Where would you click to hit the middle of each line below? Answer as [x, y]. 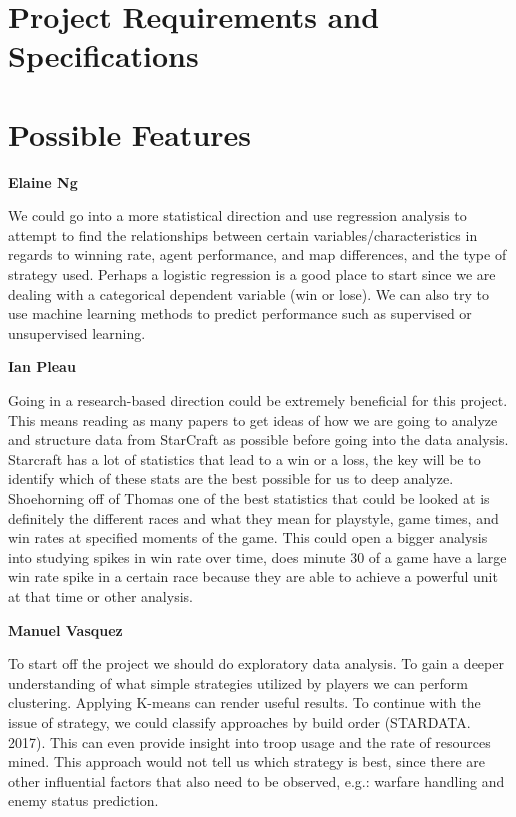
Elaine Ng [43, 181]
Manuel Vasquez [65, 629]
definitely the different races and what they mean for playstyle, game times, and [253, 517]
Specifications [103, 55]
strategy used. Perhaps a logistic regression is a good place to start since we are [252, 274]
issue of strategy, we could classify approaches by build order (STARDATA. [239, 721]
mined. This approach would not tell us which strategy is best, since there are [246, 761]
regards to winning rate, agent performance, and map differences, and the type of [257, 254]
